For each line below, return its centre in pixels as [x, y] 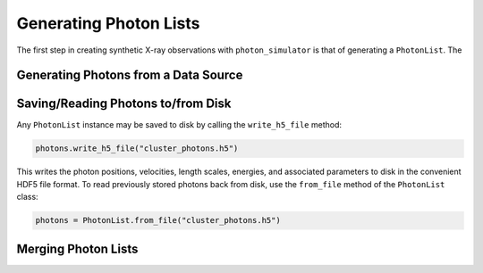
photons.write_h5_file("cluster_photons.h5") [137, 149]
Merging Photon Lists [77, 248]
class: [28, 197]
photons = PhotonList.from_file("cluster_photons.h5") [158, 220]
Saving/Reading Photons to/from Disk [124, 104]
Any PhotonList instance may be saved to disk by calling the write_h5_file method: [179, 125]
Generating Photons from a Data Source [130, 75]
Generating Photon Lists [108, 23]
